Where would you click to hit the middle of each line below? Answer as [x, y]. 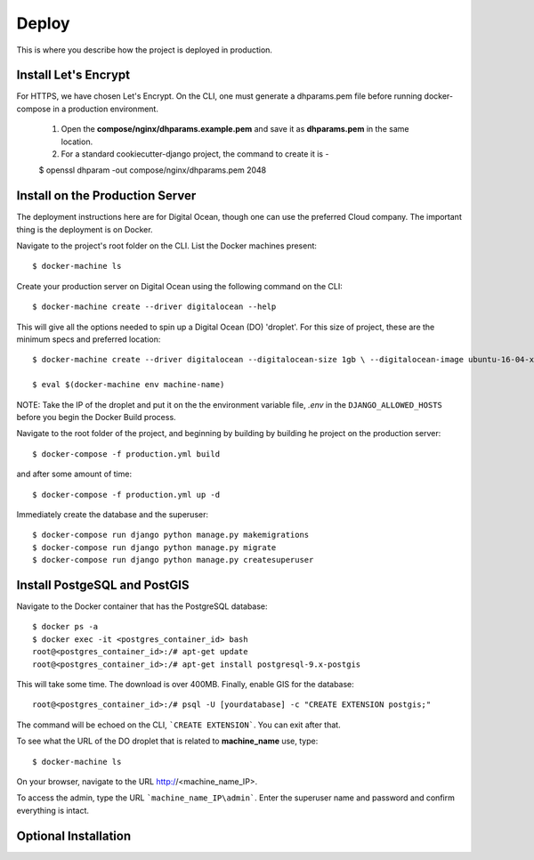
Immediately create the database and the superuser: [113, 514]
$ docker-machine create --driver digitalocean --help [154, 307]
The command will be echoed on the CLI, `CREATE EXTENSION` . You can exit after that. [179, 725]
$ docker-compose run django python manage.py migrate [154, 547]
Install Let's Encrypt [73, 75]
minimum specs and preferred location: [89, 339]
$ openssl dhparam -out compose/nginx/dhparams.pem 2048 [153, 170]
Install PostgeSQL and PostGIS [103, 584]
